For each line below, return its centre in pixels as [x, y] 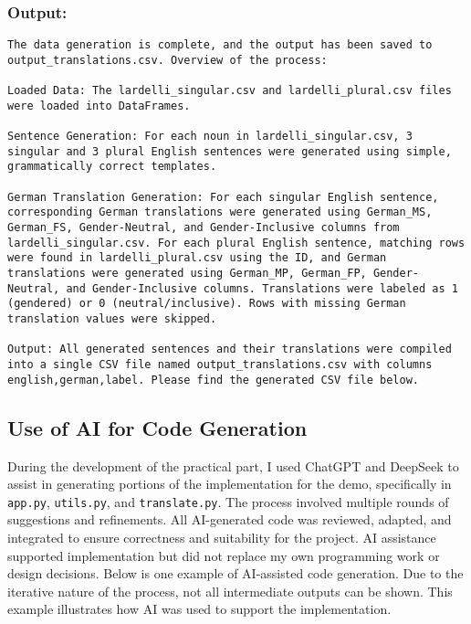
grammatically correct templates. [112, 167]
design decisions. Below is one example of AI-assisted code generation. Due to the [235, 573]
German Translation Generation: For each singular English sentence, [223, 197]
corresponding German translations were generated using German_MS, [220, 212]
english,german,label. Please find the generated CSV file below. [214, 380]
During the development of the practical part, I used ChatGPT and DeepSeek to [233, 465]
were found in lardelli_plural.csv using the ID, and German [197, 258]
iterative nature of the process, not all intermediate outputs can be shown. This [230, 591]
